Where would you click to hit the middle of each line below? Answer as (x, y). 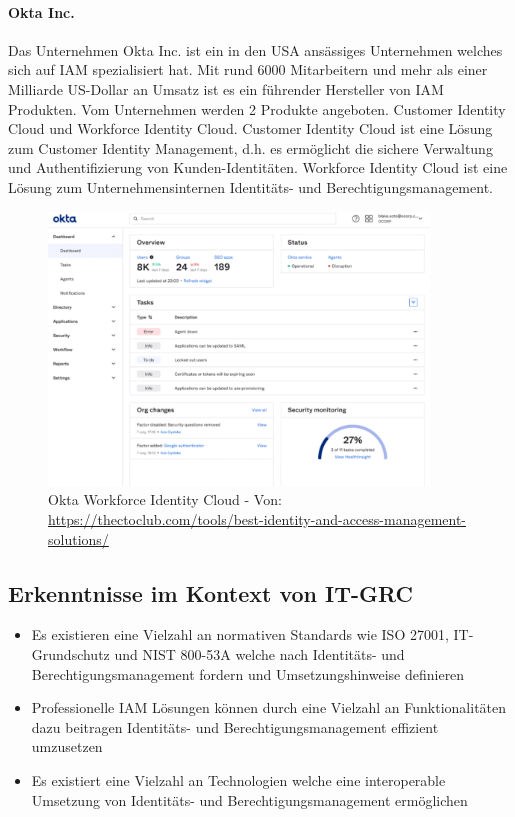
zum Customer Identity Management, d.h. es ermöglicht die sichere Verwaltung (250, 147)
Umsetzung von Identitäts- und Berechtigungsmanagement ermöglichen (249, 799)
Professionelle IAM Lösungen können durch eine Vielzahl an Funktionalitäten (269, 707)
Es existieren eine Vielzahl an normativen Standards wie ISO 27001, (240, 634)
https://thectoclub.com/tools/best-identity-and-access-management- (257, 519)
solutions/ (78, 538)
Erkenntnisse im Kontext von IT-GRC (210, 592)
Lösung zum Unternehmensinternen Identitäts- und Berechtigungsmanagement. (250, 186)
